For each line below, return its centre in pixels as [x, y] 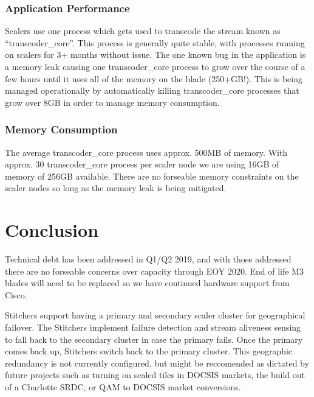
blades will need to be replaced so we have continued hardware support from [147, 283]
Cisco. [16, 294]
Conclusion [52, 230]
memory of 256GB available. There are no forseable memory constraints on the [152, 176]
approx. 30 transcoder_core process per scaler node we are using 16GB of [142, 164]
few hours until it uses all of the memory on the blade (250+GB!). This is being [154, 78]
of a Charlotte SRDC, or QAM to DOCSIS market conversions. [123, 387]
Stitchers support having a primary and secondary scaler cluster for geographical [155, 315]
